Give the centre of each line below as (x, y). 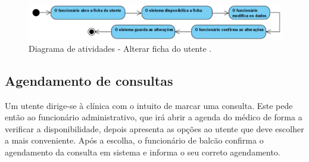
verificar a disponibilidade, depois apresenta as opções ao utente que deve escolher (154, 128)
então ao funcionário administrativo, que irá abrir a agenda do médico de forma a (154, 117)
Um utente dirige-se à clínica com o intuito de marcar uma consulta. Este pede (149, 105)
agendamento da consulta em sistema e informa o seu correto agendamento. (143, 152)
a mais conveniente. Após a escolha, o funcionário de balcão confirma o (134, 140)
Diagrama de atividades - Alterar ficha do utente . (120, 48)
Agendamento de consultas (89, 80)
